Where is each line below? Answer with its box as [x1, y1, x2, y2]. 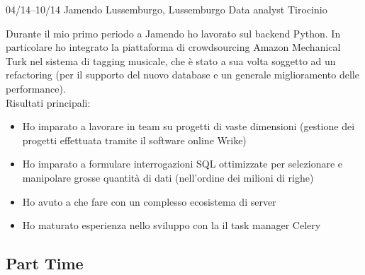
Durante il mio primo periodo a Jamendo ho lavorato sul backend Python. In [6, 25, 341, 40]
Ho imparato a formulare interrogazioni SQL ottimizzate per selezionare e [22, 156, 343, 171]
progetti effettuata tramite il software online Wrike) [22, 132, 247, 147]
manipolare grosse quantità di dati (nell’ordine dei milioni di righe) [22, 170, 314, 185]
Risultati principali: [6, 95, 91, 110]
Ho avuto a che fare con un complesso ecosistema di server [22, 194, 276, 209]
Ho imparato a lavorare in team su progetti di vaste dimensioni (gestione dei [22, 119, 355, 134]
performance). [6, 81, 66, 95]
